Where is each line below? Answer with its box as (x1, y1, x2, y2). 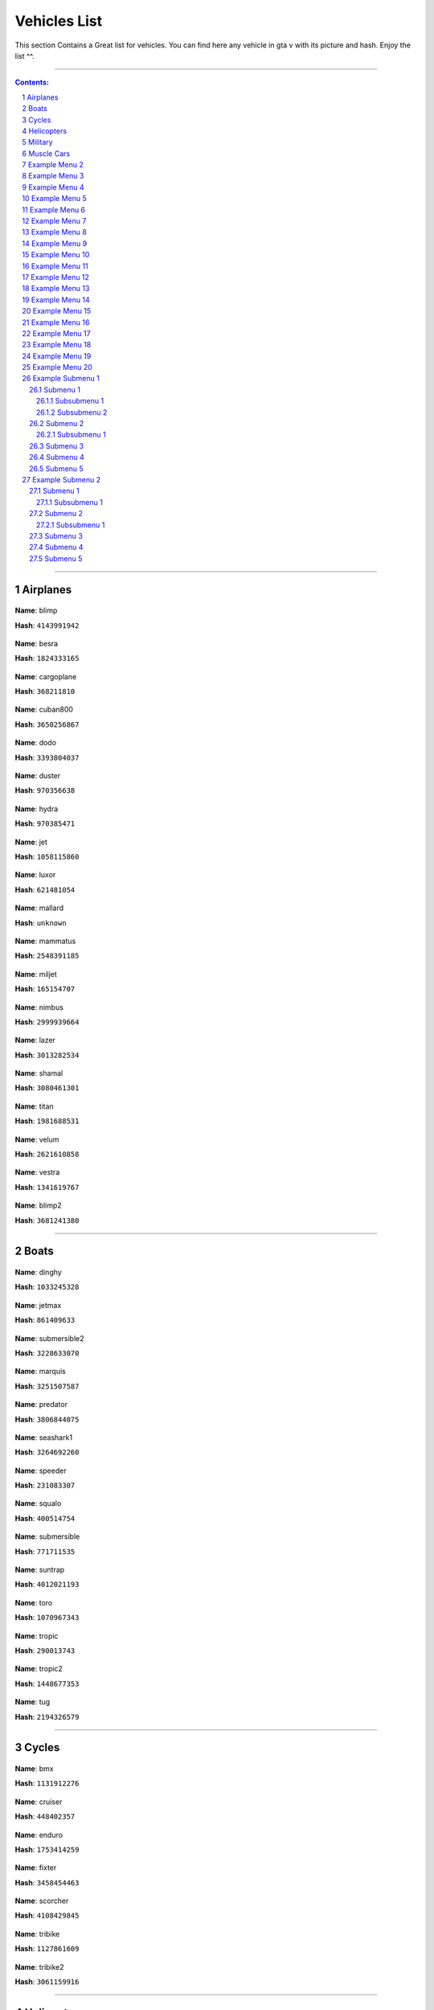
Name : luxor (14, 870, 56, 880)
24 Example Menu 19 (22, 351, 92, 361)
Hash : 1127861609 (14, 1944, 80, 1954)
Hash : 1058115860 (14, 852, 80, 861)
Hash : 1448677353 (14, 1679, 80, 1688)
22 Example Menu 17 (22, 328, 92, 338)
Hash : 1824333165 (14, 654, 80, 663)
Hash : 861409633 (14, 1315, 76, 1325)
